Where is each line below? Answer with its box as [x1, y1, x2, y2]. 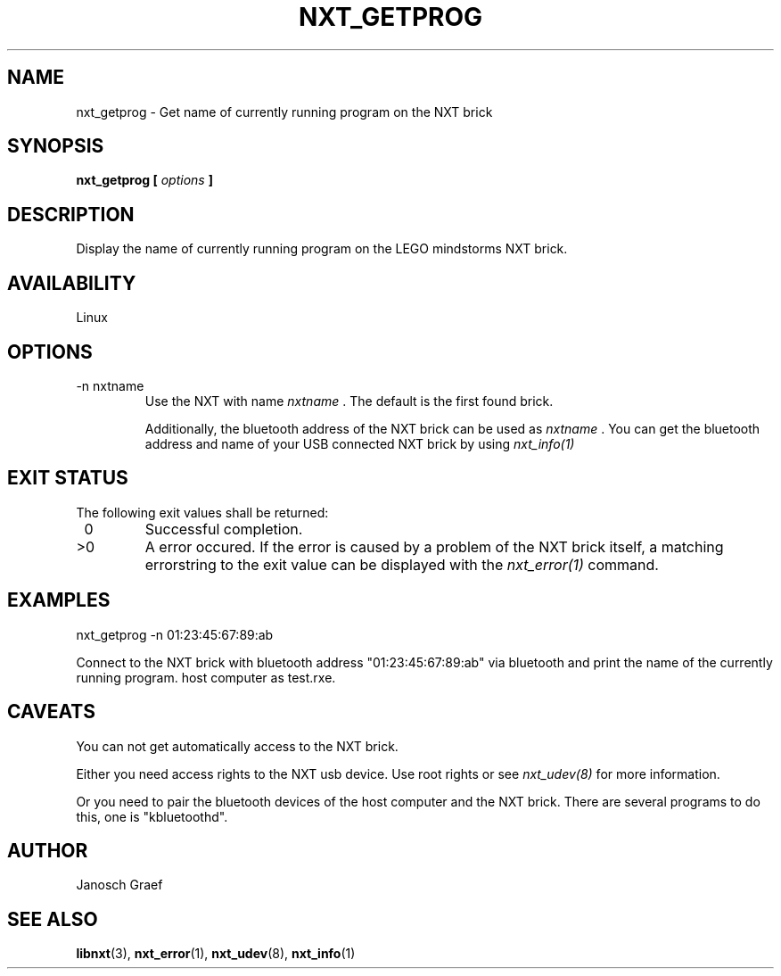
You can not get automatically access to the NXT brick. [76, 738, 399, 754]
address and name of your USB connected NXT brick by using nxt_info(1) [144, 435, 575, 451]
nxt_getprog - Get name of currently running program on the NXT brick [76, 103, 493, 120]
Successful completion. [144, 519, 303, 538]
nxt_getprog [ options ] [76, 172, 213, 188]
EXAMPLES [7, 589, 111, 612]
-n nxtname [76, 377, 144, 393]
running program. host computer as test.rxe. [76, 669, 336, 685]
